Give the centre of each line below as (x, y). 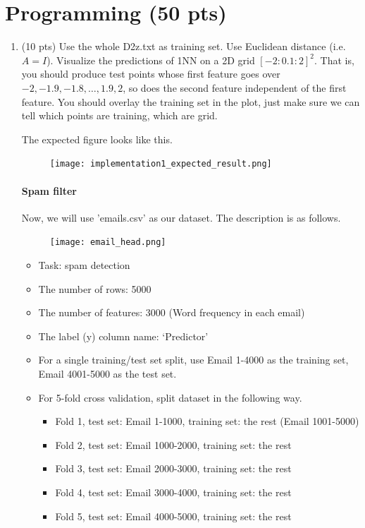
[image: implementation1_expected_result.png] (161, 164)
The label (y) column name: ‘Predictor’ (123, 336)
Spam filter (49, 190)
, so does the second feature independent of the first (235, 87)
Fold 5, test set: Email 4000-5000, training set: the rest (173, 516)
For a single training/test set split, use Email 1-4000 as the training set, (193, 360)
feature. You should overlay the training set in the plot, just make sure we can (191, 101)
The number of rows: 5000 (95, 288)
